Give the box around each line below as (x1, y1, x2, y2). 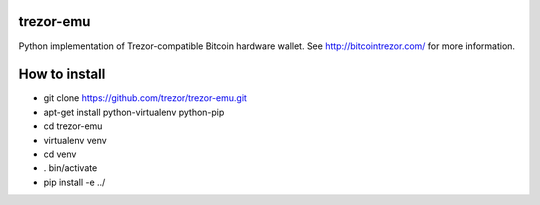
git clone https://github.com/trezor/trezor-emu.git (43, 92, 247, 104)
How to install (18, 66, 106, 83)
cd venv (43, 148, 77, 160)
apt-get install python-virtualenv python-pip (43, 106, 225, 118)
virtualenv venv (43, 134, 107, 146)
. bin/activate (43, 162, 98, 174)
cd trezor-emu (43, 120, 103, 132)
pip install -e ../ (43, 176, 106, 188)
